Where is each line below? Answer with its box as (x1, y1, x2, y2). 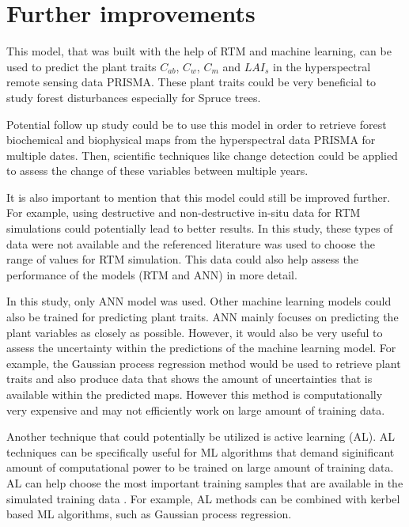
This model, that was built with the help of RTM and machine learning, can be (6, 43, 392, 59)
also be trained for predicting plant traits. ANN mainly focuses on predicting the (6, 309, 399, 325)
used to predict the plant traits (6, 58, 157, 74)
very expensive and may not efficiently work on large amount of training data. (6, 401, 385, 418)
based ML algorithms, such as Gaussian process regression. (6, 506, 292, 522)
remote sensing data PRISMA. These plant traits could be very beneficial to (6, 74, 377, 90)
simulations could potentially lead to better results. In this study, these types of (6, 220, 393, 237)
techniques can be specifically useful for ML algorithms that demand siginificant (6, 443, 395, 460)
